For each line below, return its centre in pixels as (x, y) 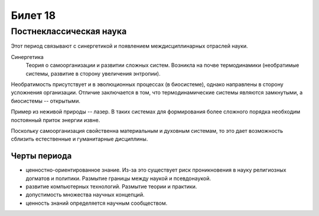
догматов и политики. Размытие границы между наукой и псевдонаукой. (118, 178)
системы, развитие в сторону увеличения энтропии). (93, 73)
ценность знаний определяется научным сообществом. (97, 203)
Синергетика (27, 57)
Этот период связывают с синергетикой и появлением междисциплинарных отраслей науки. (129, 46)
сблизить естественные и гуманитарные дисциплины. (79, 139)
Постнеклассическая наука (69, 31)
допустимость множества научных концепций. (85, 195)
